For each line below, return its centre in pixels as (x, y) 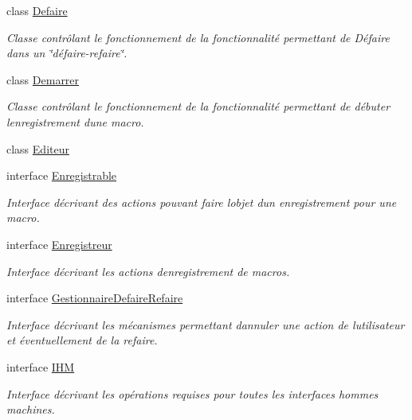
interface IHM (41, 366)
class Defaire (37, 10)
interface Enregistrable (62, 175)
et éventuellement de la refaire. (82, 340)
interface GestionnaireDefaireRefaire (95, 298)
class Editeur (38, 148)
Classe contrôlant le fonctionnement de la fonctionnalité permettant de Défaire (198, 37)
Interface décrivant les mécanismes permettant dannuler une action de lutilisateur (206, 324)
